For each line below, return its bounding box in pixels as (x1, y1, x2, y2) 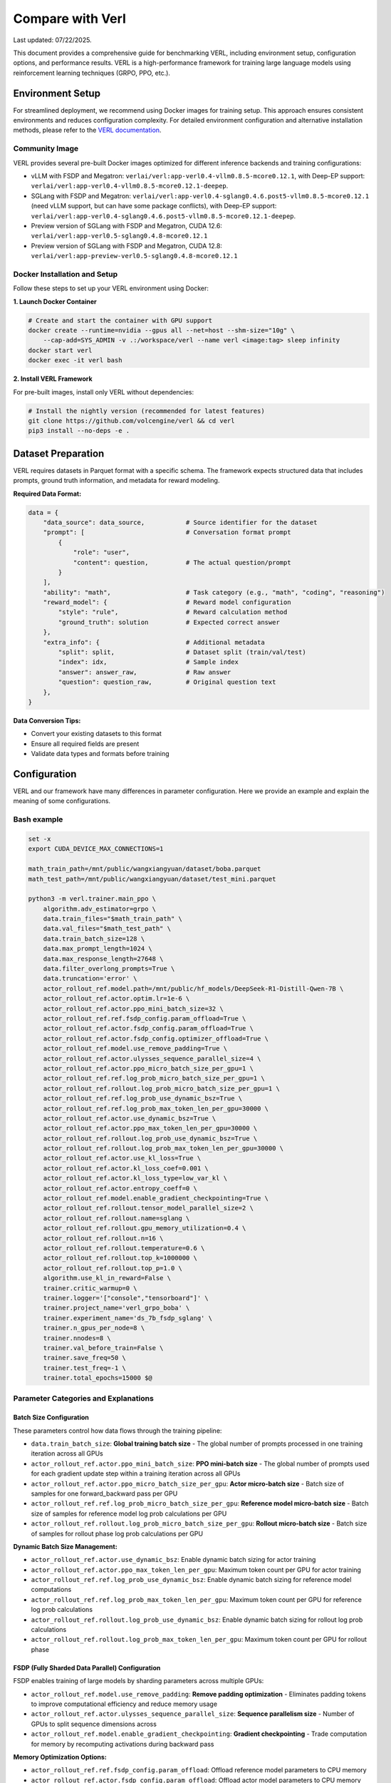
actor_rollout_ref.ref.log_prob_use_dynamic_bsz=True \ (43, 1095, 243, 1103)
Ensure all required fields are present (31, 739, 140, 748)
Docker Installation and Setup (13, 269, 118, 279)
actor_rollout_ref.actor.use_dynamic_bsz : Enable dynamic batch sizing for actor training (31, 1555, 316, 1564)
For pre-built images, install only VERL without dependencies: (13, 387, 194, 396)
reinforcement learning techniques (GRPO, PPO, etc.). (13, 68, 171, 77)
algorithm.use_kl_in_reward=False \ (43, 1274, 171, 1282)
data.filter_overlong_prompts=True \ (43, 965, 175, 973)
